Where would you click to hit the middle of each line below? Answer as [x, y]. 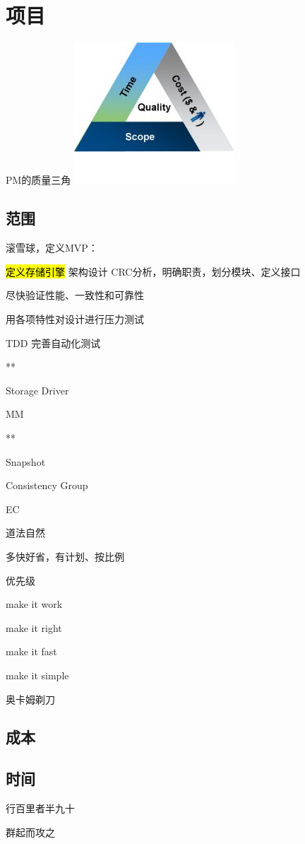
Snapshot [26, 461]
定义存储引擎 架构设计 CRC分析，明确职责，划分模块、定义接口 [153, 271]
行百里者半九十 [40, 808]
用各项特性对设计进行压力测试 [75, 319]
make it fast [31, 651]
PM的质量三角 [38, 180]
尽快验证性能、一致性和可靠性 [75, 295]
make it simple [37, 675]
